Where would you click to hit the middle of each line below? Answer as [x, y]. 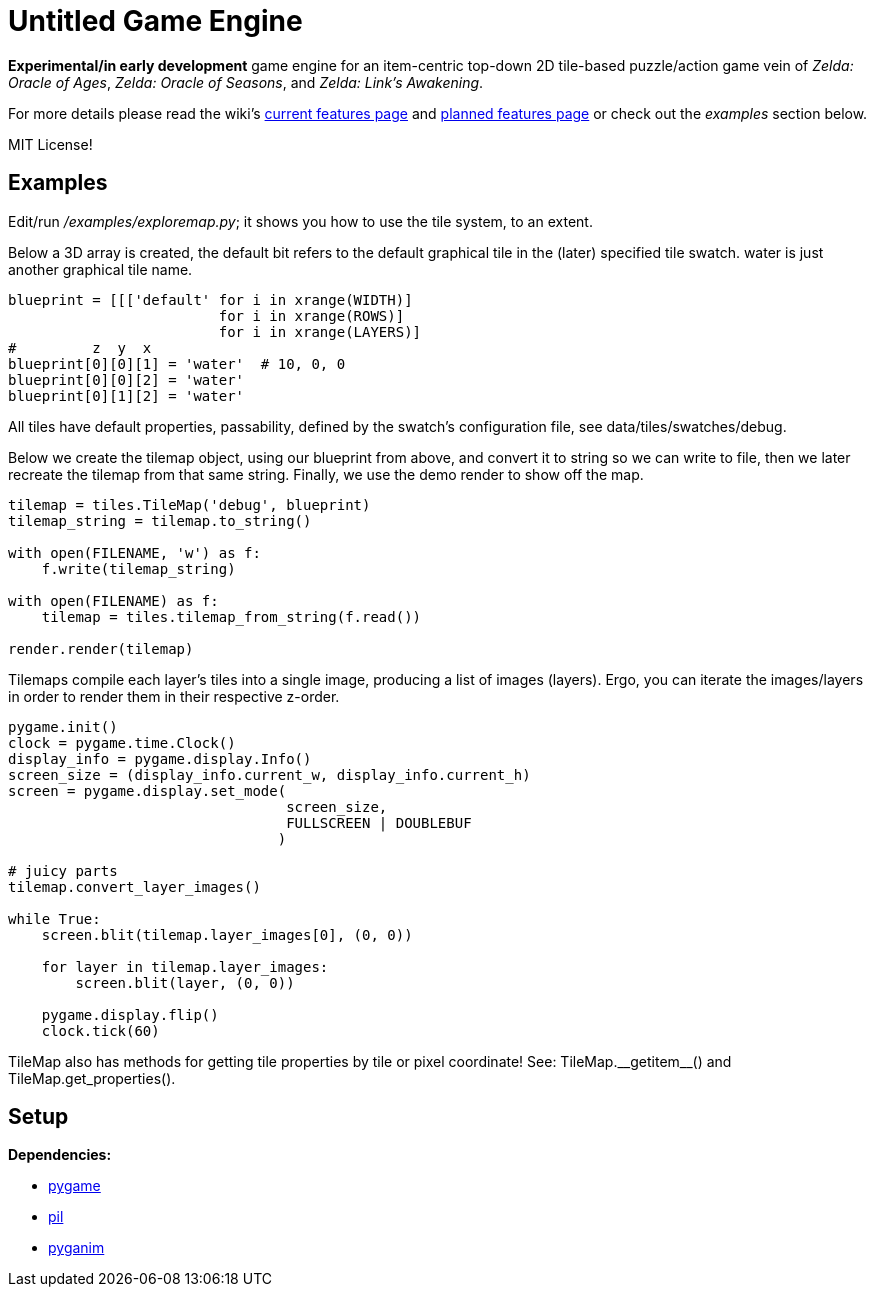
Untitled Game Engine [155, 21]
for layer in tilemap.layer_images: [185, 966]
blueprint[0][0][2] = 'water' [126, 379]
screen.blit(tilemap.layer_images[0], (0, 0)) [227, 934]
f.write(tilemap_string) [138, 568]
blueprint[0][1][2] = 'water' [126, 395]
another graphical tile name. [100, 269]
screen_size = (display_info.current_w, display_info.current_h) [269, 774]
